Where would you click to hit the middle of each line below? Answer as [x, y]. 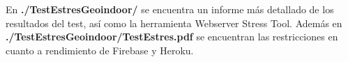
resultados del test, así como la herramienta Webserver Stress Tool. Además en [174, 23]
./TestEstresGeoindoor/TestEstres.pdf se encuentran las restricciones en [172, 37]
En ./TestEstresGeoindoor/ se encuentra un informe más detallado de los [170, 9]
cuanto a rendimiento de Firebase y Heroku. [100, 50]
